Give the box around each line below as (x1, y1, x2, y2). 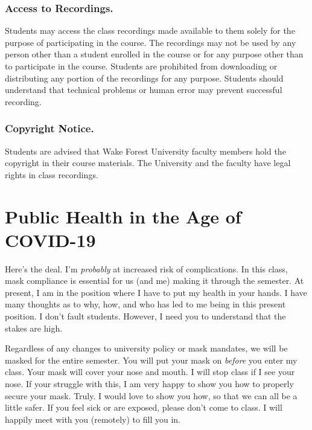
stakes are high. (5, 321, 63, 334)
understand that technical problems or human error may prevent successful (5, 83, 282, 96)
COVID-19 (5, 227, 96, 252)
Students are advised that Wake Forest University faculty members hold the (5, 144, 286, 157)
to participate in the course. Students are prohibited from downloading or (5, 60, 278, 72)
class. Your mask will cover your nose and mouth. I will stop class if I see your (5, 365, 295, 378)
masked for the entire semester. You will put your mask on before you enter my (5, 353, 298, 366)
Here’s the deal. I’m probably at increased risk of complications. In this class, (5, 262, 288, 275)
